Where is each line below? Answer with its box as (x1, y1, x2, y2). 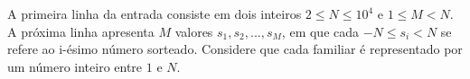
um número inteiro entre (7, 57, 143, 75)
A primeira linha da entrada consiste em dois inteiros (7, 4, 302, 22)
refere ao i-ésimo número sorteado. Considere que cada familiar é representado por (7, 39, 463, 58)
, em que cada (281, 22, 360, 40)
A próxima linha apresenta (7, 22, 155, 40)
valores (174, 22, 213, 40)
